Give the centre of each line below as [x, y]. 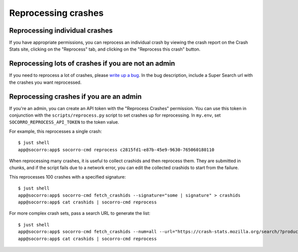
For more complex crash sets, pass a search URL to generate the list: [80, 213]
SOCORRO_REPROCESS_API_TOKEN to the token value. [64, 122]
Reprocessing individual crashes [61, 31]
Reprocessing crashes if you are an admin [75, 96]
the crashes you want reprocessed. [45, 82]
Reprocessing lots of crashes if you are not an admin [92, 64]
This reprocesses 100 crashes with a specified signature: [68, 177]
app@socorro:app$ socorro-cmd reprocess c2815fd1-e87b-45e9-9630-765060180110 [116, 150]
